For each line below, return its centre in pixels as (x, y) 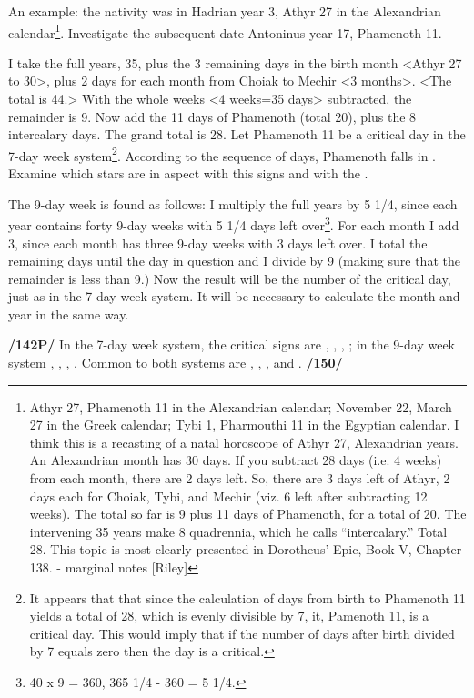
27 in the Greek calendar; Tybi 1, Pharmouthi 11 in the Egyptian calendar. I (244, 425)
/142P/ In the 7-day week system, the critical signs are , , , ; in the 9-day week (232, 344)
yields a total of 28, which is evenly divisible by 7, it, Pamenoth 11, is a (229, 616)
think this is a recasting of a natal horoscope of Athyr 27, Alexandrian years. (244, 442)
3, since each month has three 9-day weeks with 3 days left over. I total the (218, 243)
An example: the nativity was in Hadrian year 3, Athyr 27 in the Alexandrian (225, 11)
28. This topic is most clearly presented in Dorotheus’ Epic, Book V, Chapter (246, 549)
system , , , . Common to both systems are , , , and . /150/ (176, 363)
